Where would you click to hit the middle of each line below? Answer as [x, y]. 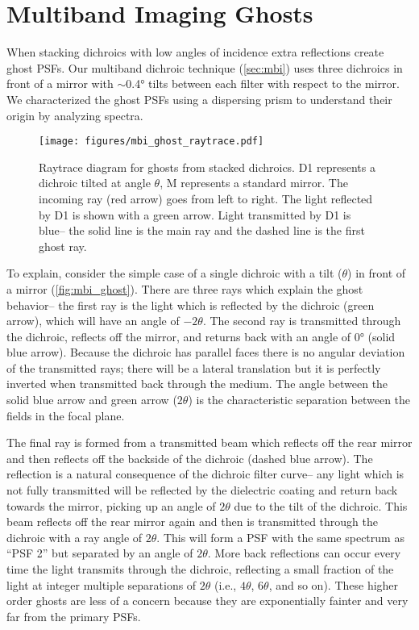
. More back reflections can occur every [304, 553]
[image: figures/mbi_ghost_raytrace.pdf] [151, 142]
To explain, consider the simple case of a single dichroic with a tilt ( [174, 273]
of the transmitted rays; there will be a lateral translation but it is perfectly [194, 367]
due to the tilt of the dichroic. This [321, 505]
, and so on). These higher [334, 584]
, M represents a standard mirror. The [254, 183]
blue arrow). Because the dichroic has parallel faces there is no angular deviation [206, 352]
